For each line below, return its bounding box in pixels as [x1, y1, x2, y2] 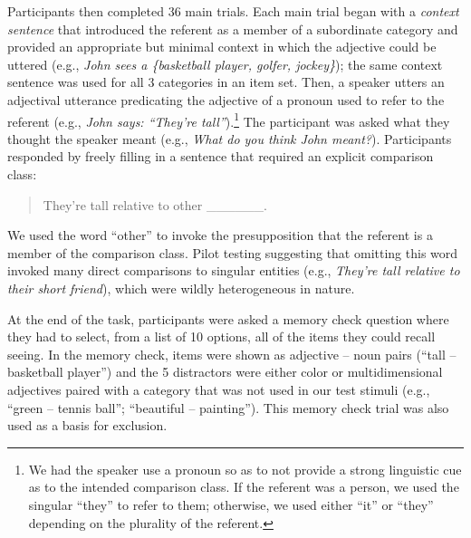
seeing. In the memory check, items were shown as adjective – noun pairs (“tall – [7, 344, 457, 363]
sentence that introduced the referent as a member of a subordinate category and [7, 19, 458, 38]
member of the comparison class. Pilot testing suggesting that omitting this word [7, 243, 458, 262]
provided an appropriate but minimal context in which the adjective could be [7, 37, 437, 56]
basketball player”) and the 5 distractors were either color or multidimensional [7, 362, 443, 381]
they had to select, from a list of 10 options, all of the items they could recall [7, 327, 436, 346]
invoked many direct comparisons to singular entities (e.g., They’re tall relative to [7, 261, 460, 280]
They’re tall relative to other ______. [43, 195, 267, 214]
